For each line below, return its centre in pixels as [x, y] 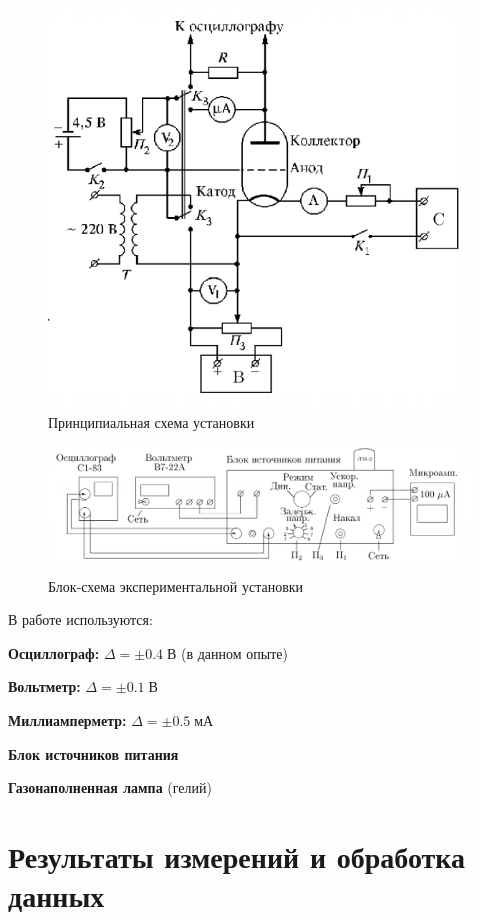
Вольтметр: [44, 686]
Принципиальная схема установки [151, 421]
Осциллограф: [54, 652]
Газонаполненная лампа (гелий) [110, 787]
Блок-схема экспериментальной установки [176, 585]
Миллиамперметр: [67, 719]
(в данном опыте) [234, 652]
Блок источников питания [93, 753]
